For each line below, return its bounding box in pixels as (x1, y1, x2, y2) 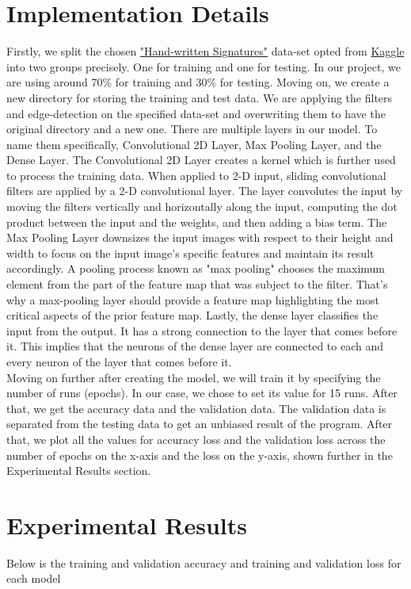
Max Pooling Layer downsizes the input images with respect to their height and (6, 229, 394, 246)
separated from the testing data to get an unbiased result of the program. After (6, 415, 393, 432)
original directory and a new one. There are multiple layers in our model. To (6, 120, 378, 137)
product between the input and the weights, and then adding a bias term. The (6, 213, 387, 230)
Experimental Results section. (6, 462, 151, 479)
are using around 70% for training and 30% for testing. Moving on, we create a (6, 74, 390, 90)
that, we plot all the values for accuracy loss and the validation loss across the (6, 430, 386, 447)
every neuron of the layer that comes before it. (6, 354, 232, 369)
